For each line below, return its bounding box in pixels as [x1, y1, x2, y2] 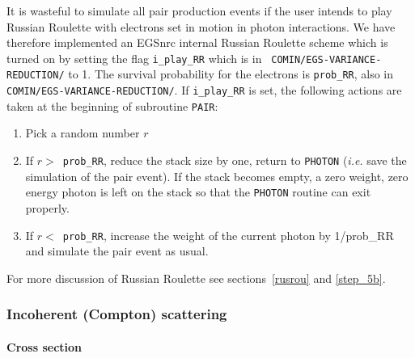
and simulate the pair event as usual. [25, 242, 209, 259]
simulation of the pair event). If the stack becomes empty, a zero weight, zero [25, 167, 409, 184]
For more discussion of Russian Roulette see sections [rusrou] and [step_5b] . [6, 269, 386, 286]
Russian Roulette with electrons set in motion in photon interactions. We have [6, 18, 396, 35]
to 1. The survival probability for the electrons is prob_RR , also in [68, 65, 394, 82]
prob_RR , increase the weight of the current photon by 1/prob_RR [62, 226, 394, 243]
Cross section [6, 338, 83, 355]
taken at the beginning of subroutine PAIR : [6, 97, 218, 114]
